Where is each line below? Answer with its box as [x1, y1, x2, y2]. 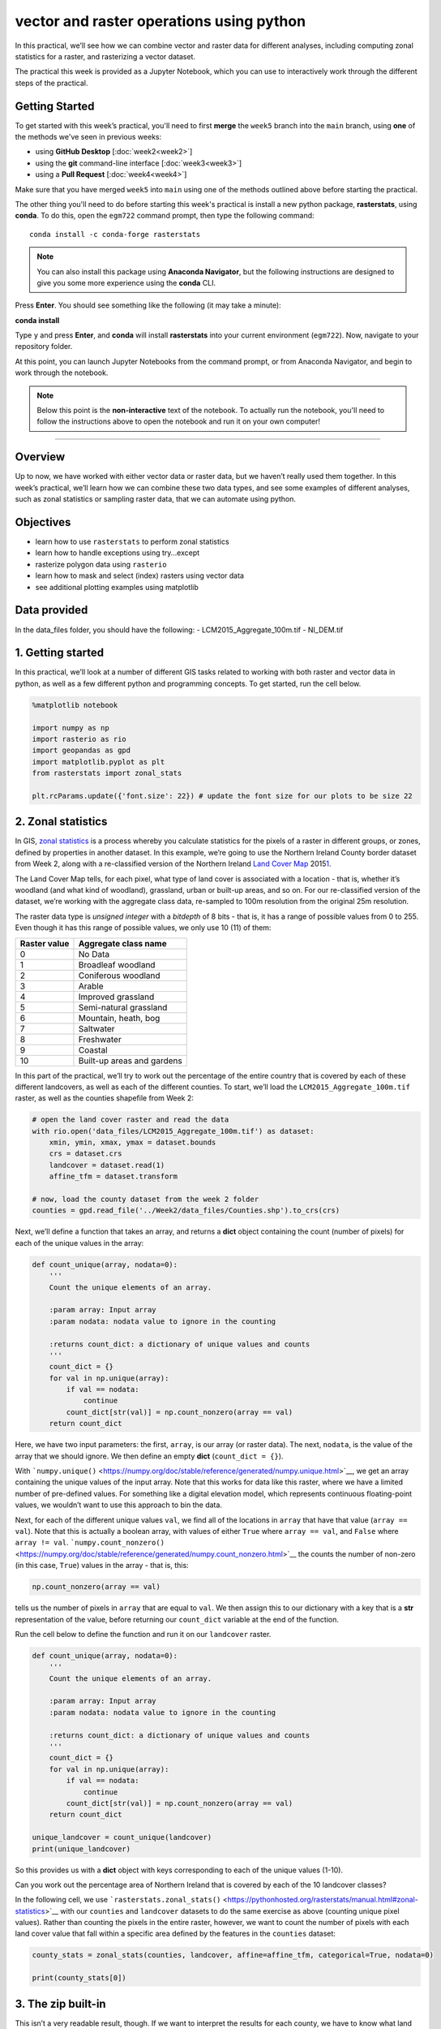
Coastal [78, 1044, 109, 1055]
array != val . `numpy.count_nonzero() [15, 1538, 165, 1548]
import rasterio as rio [32, 734, 127, 743]
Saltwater [78, 1023, 115, 1034]
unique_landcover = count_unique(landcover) [32, 1833, 212, 1842]
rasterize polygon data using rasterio [35, 559, 167, 569]
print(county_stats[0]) [32, 1973, 127, 1983]
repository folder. [15, 342, 73, 351]
